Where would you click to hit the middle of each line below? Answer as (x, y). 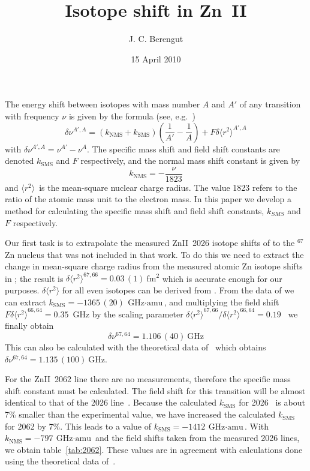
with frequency (32, 115)
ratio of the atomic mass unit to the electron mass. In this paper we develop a (148, 199)
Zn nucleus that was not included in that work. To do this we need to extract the (154, 254)
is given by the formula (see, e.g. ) (132, 115)
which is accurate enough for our (222, 278)
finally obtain (29, 325)
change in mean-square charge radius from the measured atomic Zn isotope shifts (154, 266)
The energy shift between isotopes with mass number (103, 104)
